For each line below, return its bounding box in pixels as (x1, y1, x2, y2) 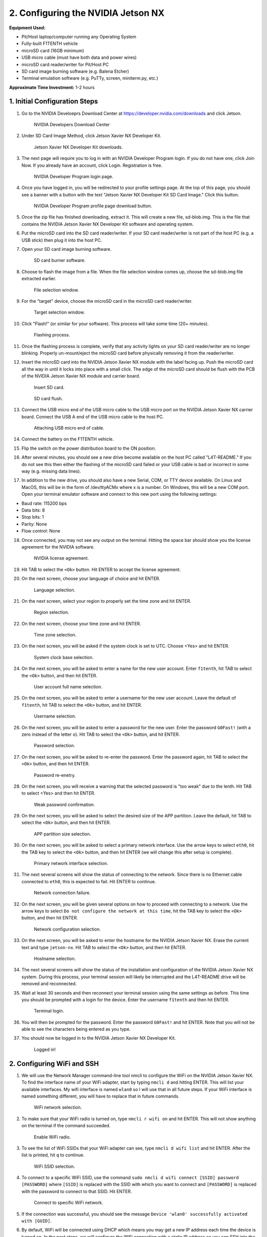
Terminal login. (34, 1008, 64, 1014)
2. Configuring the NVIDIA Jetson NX (9, 7, 165, 18)
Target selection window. (34, 309, 85, 315)
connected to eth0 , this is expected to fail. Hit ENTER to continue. (21, 878, 156, 884)
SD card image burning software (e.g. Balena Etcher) (21, 68, 130, 74)
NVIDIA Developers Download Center (34, 121, 110, 127)
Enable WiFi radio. (34, 1134, 71, 1140)
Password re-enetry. (34, 772, 76, 778)
